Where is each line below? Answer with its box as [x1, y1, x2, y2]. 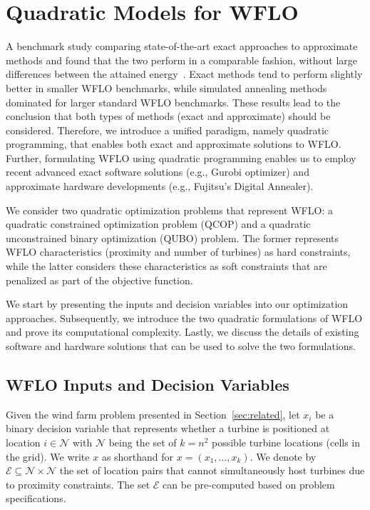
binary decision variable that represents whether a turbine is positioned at [6, 421, 330, 436]
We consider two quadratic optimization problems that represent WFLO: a [6, 202, 333, 217]
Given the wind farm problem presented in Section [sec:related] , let [6, 406, 300, 421]
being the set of [108, 434, 177, 449]
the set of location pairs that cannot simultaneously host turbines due [59, 463, 365, 478]
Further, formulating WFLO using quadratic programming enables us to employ [6, 150, 356, 165]
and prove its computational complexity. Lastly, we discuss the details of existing [6, 324, 359, 339]
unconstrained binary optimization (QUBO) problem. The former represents [6, 230, 339, 245]
